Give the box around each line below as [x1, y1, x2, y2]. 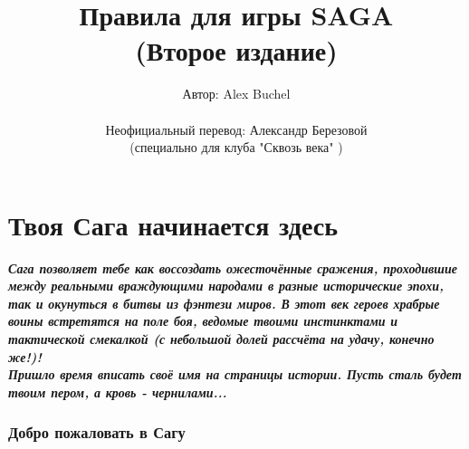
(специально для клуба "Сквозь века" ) [129, 138, 343, 157]
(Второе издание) [135, 32, 338, 69]
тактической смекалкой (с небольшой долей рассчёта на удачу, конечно [8, 330, 435, 348]
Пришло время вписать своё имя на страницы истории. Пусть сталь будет [8, 365, 462, 384]
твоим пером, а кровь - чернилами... [8, 382, 227, 401]
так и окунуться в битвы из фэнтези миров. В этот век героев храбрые [8, 293, 440, 312]
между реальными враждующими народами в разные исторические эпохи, [8, 276, 445, 295]
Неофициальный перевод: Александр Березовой [105, 119, 368, 139]
